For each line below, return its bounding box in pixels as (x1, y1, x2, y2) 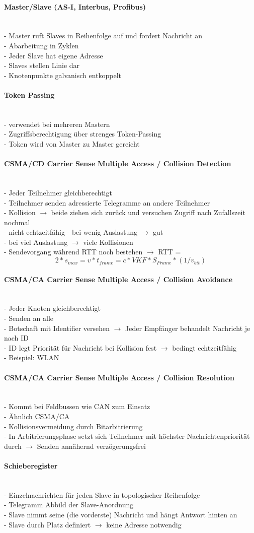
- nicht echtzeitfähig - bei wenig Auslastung (4, 227, 137, 237)
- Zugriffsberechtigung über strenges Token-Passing (4, 128, 161, 139)
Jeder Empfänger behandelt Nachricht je (125, 322, 250, 333)
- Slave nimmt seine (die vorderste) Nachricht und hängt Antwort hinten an (4, 509, 237, 519)
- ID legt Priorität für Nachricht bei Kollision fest (4, 342, 157, 353)
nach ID (4, 332, 29, 343)
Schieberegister (4, 460, 58, 471)
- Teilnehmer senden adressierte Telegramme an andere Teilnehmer (4, 197, 210, 208)
